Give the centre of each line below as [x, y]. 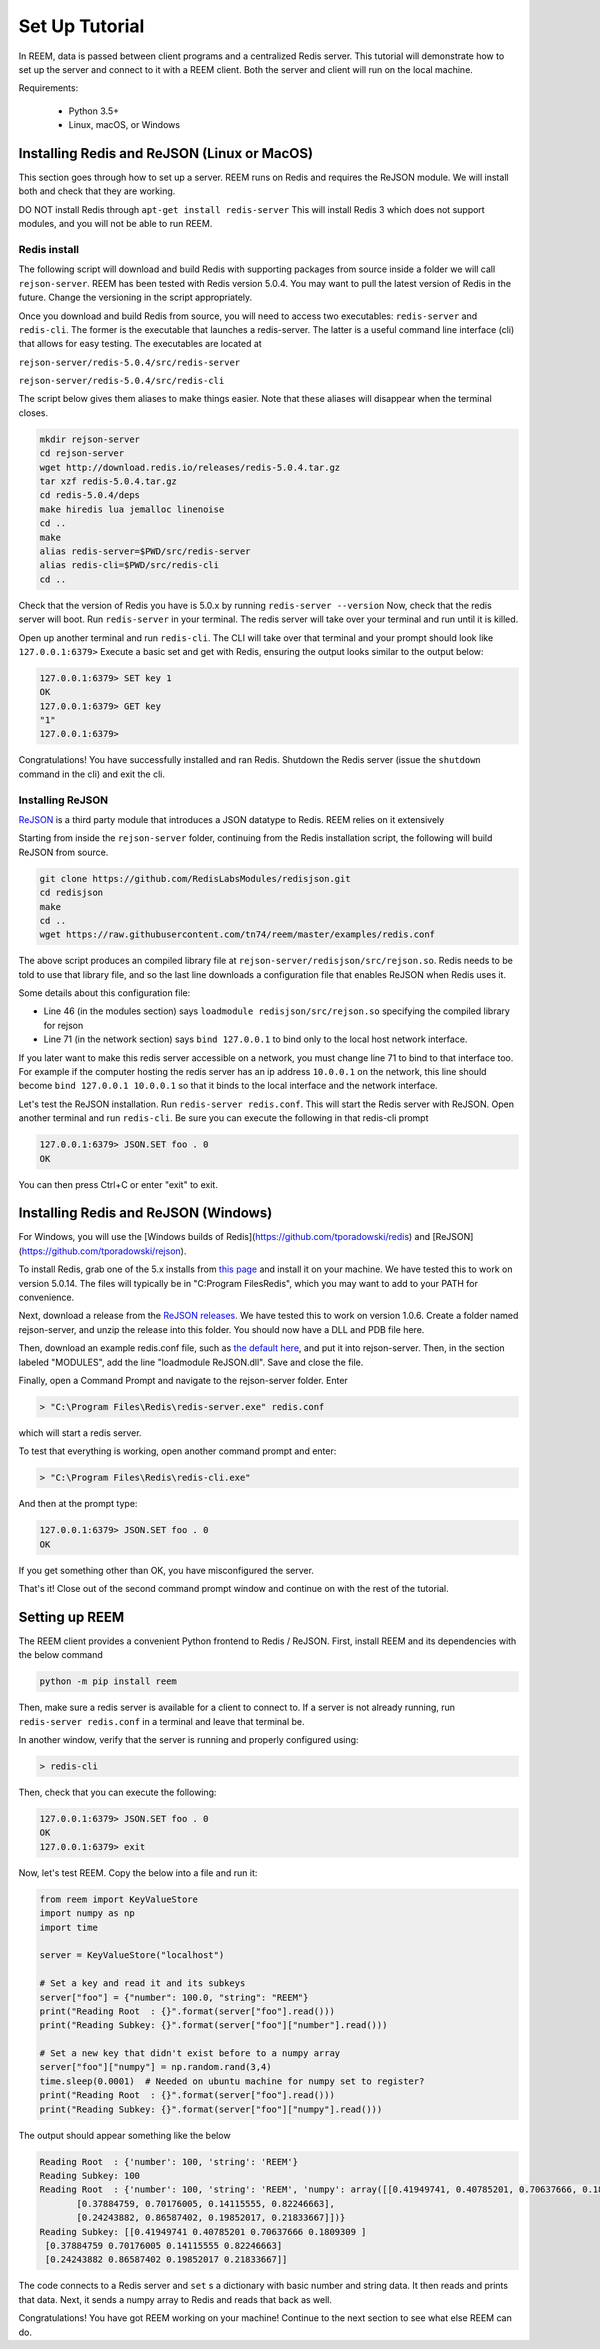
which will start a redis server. [80, 1432]
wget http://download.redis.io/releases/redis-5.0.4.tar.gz [190, 467]
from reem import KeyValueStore [119, 1899]
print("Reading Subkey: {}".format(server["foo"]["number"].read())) [213, 2025]
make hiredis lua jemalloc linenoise [132, 509]
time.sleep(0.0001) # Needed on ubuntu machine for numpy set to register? [232, 2081]
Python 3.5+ [94, 111]
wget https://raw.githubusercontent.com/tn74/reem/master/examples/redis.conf [237, 934]
